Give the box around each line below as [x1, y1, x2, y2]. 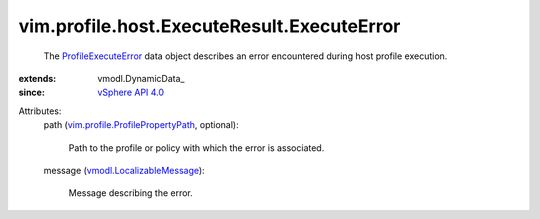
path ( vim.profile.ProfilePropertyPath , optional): [43, 119, 239, 131]
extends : [18, 72, 57, 84]
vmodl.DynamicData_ [97, 72, 185, 84]
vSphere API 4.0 [97, 86, 165, 99]
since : [18, 86, 45, 99]
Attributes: [18, 105, 62, 117]
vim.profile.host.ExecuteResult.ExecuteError [18, 15, 401, 37]
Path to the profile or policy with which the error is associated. [68, 141, 325, 154]
